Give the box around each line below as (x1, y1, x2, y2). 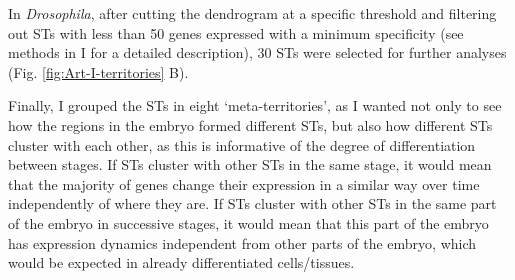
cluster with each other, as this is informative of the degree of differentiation (8, 134, 476, 155)
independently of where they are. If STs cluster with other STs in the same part (8, 193, 497, 214)
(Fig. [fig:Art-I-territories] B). (8, 61, 189, 82)
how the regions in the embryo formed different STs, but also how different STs (8, 114, 493, 135)
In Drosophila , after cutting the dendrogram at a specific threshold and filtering (8, 3, 497, 23)
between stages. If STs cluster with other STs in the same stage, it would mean (8, 154, 492, 175)
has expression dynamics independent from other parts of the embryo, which (8, 232, 477, 253)
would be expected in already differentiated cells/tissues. (8, 252, 355, 273)
